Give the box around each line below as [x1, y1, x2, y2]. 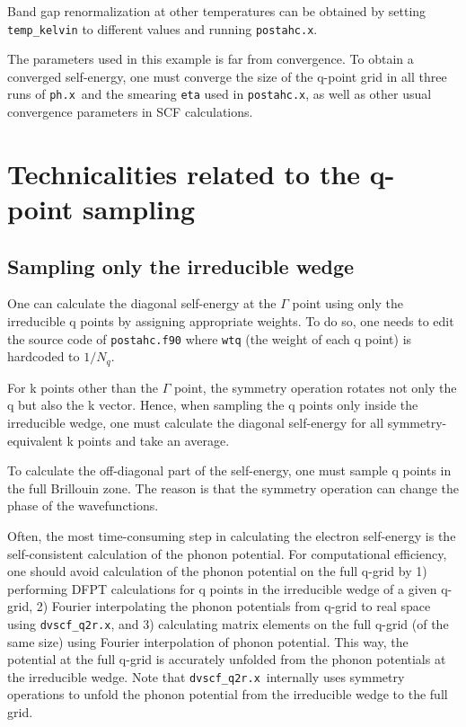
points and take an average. [77, 430, 230, 449]
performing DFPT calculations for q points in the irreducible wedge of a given [7, 579, 437, 598]
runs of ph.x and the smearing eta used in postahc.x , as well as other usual [7, 84, 432, 103]
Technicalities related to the [7, 155, 361, 191]
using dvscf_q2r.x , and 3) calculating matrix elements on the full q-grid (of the [7, 614, 449, 633]
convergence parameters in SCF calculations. [7, 102, 253, 121]
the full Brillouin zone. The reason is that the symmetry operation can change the [7, 478, 460, 497]
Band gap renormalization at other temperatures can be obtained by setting [7, 2, 426, 20]
